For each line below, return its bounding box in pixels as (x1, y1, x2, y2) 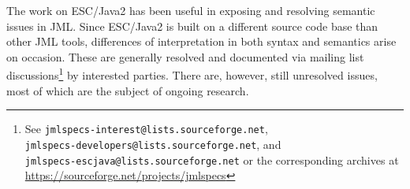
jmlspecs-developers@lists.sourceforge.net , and (24, 135, 281, 152)
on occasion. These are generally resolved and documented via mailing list (6, 48, 364, 65)
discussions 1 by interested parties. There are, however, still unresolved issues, (6, 65, 378, 83)
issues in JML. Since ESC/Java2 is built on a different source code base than (6, 17, 378, 34)
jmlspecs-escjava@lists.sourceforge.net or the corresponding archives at (24, 151, 399, 168)
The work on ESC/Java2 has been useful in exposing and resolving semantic (6, 2, 375, 18)
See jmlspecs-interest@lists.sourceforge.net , (24, 120, 268, 137)
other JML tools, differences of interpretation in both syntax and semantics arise (6, 33, 397, 50)
